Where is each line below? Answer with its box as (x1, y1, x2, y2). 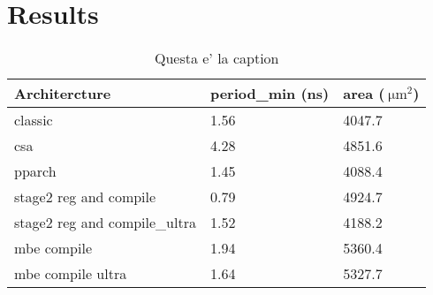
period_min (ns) (209, 83, 330, 104)
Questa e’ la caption (154, 48, 279, 69)
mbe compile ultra (14, 263, 127, 284)
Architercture (14, 83, 111, 104)
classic (14, 110, 53, 131)
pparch (14, 161, 57, 182)
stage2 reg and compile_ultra (14, 212, 196, 233)
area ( (343, 83, 385, 104)
